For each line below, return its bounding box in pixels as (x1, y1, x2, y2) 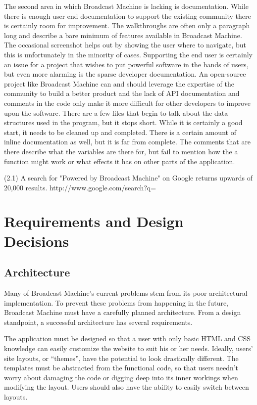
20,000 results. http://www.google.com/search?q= (4, 182, 156, 192)
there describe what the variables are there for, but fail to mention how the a (4, 146, 238, 156)
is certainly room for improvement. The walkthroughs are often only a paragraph (4, 20, 250, 31)
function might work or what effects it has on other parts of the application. (4, 156, 235, 166)
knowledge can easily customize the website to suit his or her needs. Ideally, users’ (4, 343, 253, 354)
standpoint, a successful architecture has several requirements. (4, 316, 193, 327)
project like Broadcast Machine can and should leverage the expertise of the (4, 78, 234, 89)
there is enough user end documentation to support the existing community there (4, 10, 251, 21)
